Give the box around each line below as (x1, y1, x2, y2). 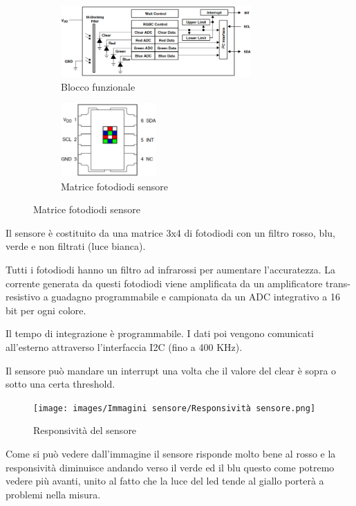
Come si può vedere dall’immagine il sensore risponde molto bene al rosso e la (6, 446, 336, 460)
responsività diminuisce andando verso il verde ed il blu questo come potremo (6, 460, 335, 474)
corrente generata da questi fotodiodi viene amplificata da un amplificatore (6, 275, 323, 290)
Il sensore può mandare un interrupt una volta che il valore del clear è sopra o (6, 363, 337, 377)
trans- (326, 275, 350, 290)
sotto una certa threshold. (6, 377, 115, 391)
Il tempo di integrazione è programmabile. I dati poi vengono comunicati (6, 326, 314, 341)
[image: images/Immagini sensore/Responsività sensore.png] (33, 403, 316, 413)
